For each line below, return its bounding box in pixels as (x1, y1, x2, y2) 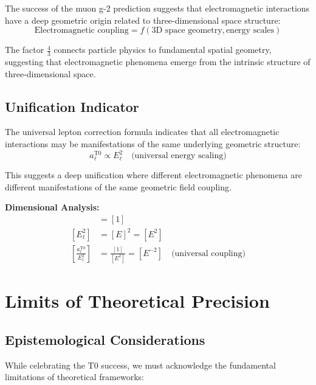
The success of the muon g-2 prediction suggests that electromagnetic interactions (5, 2, 310, 14)
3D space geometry (151, 26, 222, 35)
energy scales (225, 26, 275, 35)
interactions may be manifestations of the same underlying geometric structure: (5, 137, 301, 150)
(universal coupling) (171, 249, 246, 258)
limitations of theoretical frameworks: (5, 370, 144, 383)
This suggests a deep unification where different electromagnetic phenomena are (5, 168, 302, 181)
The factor (5, 43, 44, 56)
